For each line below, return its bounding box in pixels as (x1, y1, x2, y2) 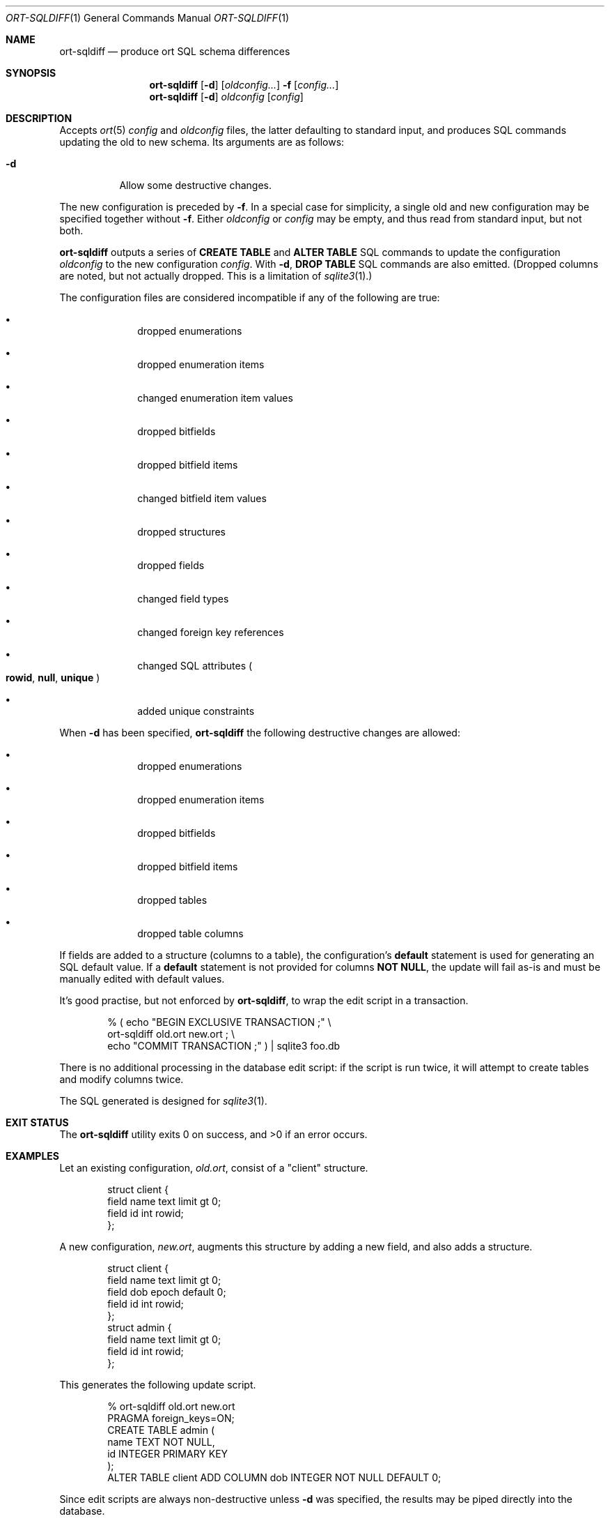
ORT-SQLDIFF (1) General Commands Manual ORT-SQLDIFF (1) (6, 12, 290, 24)
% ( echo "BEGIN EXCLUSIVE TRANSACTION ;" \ (107, 1016, 331, 1028)
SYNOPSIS (6, 67, 56, 79)
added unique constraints (137, 705, 255, 717)
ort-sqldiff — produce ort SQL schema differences (59, 45, 290, 57)
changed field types (137, 593, 229, 605)
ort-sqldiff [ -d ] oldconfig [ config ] (149, 91, 304, 103)
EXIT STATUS (6, 1117, 69, 1128)
